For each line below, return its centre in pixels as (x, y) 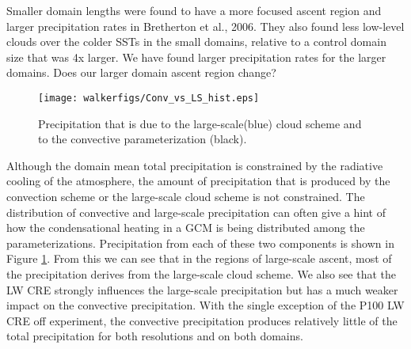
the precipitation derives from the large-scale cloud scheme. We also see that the (202, 273)
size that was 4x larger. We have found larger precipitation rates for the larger (196, 57)
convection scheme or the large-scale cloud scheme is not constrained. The (186, 196)
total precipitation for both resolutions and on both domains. (155, 336)
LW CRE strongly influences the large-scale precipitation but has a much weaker (202, 289)
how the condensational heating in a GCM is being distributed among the (186, 228)
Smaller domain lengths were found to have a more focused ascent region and (194, 10)
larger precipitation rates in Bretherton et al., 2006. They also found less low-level (205, 26)
